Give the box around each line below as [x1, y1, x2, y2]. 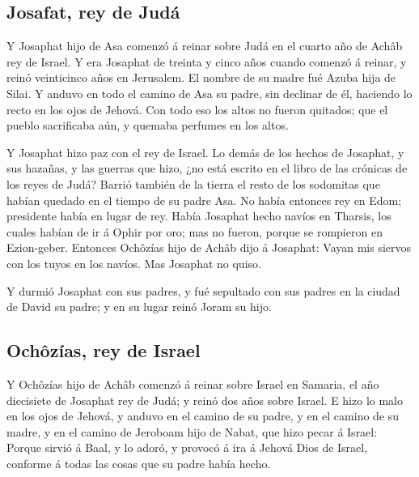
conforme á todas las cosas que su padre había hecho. [6, 454, 271, 471]
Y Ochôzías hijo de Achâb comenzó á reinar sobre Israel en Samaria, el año [6, 375, 379, 392]
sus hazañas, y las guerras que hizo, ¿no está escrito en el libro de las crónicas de [6, 160, 408, 177]
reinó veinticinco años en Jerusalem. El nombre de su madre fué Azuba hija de [6, 69, 396, 86]
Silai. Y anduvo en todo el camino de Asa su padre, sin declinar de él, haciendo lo [6, 84, 413, 101]
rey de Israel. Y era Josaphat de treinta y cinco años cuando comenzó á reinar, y [6, 53, 407, 70]
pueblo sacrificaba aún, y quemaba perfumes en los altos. [6, 117, 289, 134]
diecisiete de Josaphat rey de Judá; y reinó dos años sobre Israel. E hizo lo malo [6, 391, 403, 408]
